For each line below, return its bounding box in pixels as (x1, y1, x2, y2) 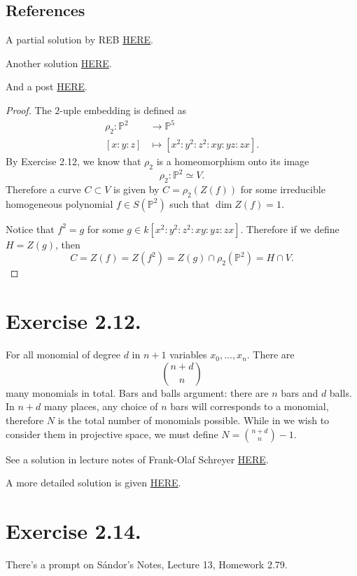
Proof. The (6, 102, 52, 117)
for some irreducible (240, 182, 325, 197)
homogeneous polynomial (6, 196, 113, 211)
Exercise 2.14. (6, 516, 141, 545)
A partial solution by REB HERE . (6, 32, 153, 47)
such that (169, 196, 210, 211)
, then (55, 237, 80, 251)
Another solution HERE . (6, 55, 112, 70)
